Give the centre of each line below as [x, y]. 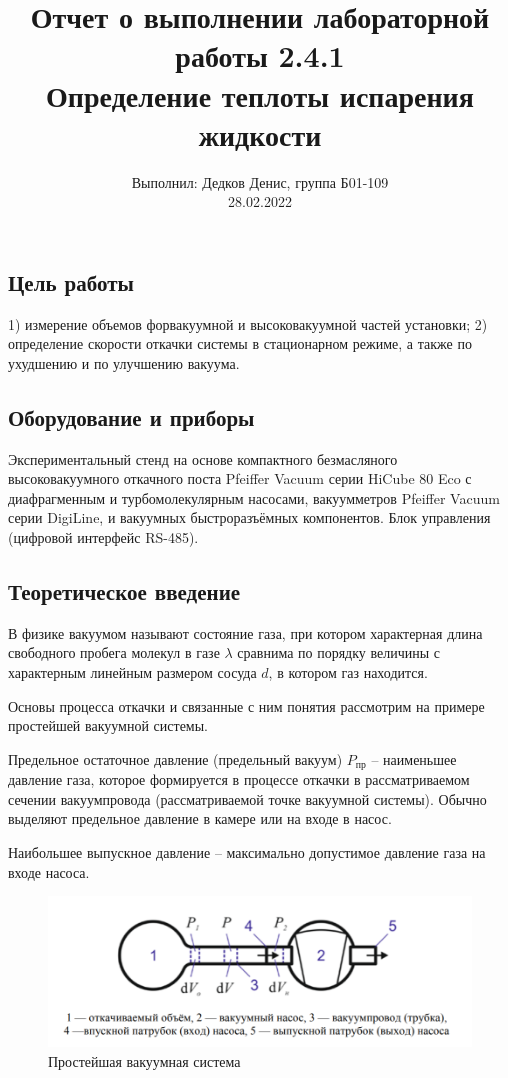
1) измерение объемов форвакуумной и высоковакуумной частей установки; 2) [248, 323]
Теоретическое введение [124, 591]
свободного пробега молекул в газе [114, 652]
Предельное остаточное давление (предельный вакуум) [175, 758]
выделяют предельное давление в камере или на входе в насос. [200, 818]
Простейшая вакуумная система [144, 1060]
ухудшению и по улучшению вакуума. [124, 362]
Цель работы [71, 281]
